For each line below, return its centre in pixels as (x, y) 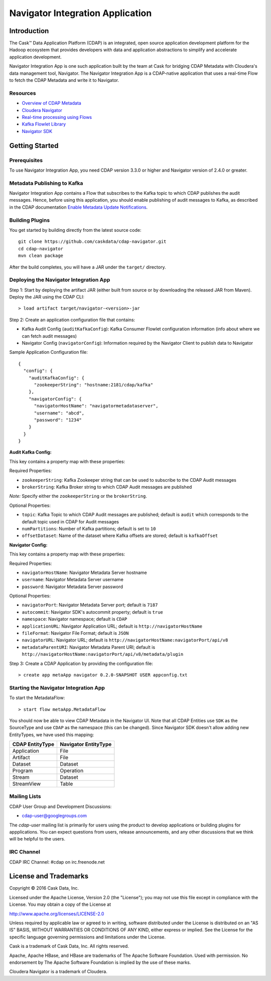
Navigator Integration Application (81, 13)
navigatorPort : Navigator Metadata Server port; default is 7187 (90, 605)
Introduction (29, 31)
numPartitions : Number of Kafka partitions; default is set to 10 (89, 528)
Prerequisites (26, 160)
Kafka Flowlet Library (44, 124)
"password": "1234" (58, 420)
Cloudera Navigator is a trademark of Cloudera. (58, 971)
